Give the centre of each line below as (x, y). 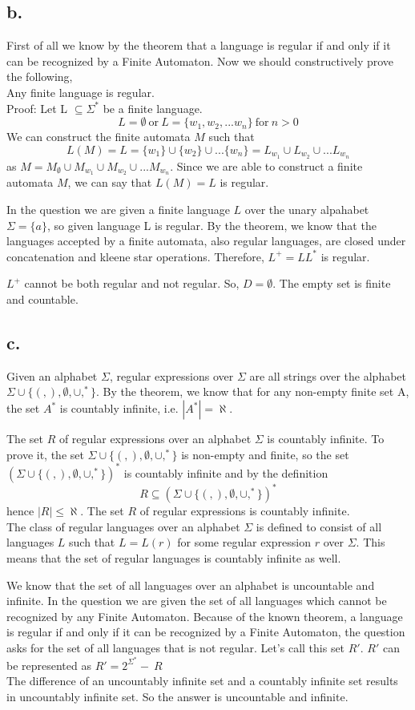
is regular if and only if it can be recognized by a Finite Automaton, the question (206, 632)
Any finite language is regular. (81, 92)
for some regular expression (244, 542)
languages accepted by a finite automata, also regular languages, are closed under (206, 241)
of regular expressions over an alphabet (155, 439)
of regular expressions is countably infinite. (245, 511)
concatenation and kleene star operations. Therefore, (135, 256)
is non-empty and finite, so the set (265, 454)
